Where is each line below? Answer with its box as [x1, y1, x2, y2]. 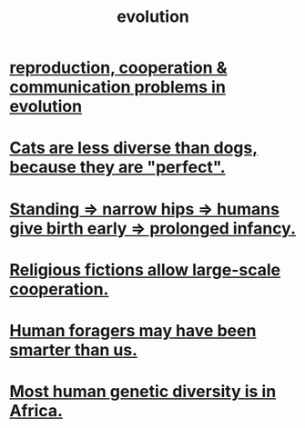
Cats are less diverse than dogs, [9, 138, 259, 158]
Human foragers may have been [9, 320, 257, 341]
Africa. [9, 401, 64, 422]
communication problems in [9, 77, 226, 97]
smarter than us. [9, 339, 138, 360]
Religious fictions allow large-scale [9, 259, 280, 280]
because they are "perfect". [9, 157, 226, 178]
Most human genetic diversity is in [9, 382, 277, 402]
